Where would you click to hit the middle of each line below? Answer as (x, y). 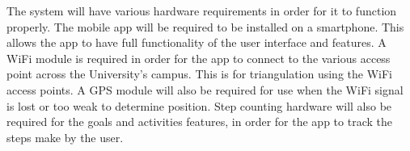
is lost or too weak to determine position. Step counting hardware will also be (199, 105)
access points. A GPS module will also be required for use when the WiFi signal (205, 89)
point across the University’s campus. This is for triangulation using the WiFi (199, 74)
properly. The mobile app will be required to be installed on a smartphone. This (205, 26)
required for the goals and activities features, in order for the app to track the (199, 122)
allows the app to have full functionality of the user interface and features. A (197, 42)
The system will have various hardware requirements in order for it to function (202, 10)
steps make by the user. (65, 137)
